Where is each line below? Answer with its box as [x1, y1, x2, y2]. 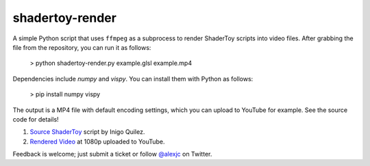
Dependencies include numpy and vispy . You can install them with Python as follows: [12, 74, 254, 83]
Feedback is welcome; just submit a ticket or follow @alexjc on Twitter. [12, 150, 212, 158]
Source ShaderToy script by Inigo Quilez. [29, 128, 145, 136]
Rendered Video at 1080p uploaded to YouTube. [29, 137, 165, 146]
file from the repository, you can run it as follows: [12, 43, 151, 51]
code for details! [12, 115, 59, 123]
